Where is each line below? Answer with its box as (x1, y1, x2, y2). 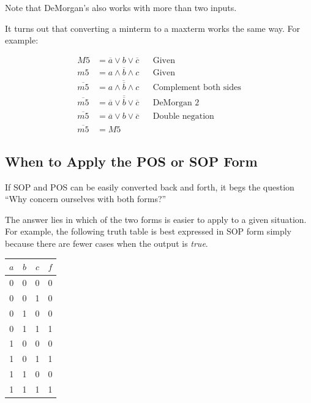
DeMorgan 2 (152, 98, 200, 107)
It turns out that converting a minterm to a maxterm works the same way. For (5, 21, 301, 34)
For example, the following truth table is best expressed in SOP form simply (5, 225, 292, 238)
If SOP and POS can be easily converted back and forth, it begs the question (5, 180, 294, 193)
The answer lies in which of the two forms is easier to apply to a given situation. (5, 213, 307, 225)
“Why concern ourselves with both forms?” (5, 192, 167, 205)
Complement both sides (152, 83, 241, 92)
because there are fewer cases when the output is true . (5, 237, 208, 250)
